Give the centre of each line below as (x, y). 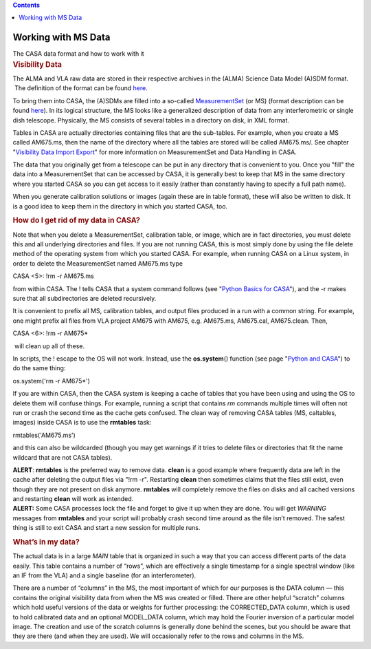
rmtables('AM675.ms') (44, 435)
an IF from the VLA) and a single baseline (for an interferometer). (104, 575)
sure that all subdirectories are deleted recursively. (85, 299)
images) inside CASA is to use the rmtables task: (82, 423)
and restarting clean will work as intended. (73, 499)
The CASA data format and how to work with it (78, 54)
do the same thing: (39, 368)
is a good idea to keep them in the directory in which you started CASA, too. (120, 206)
